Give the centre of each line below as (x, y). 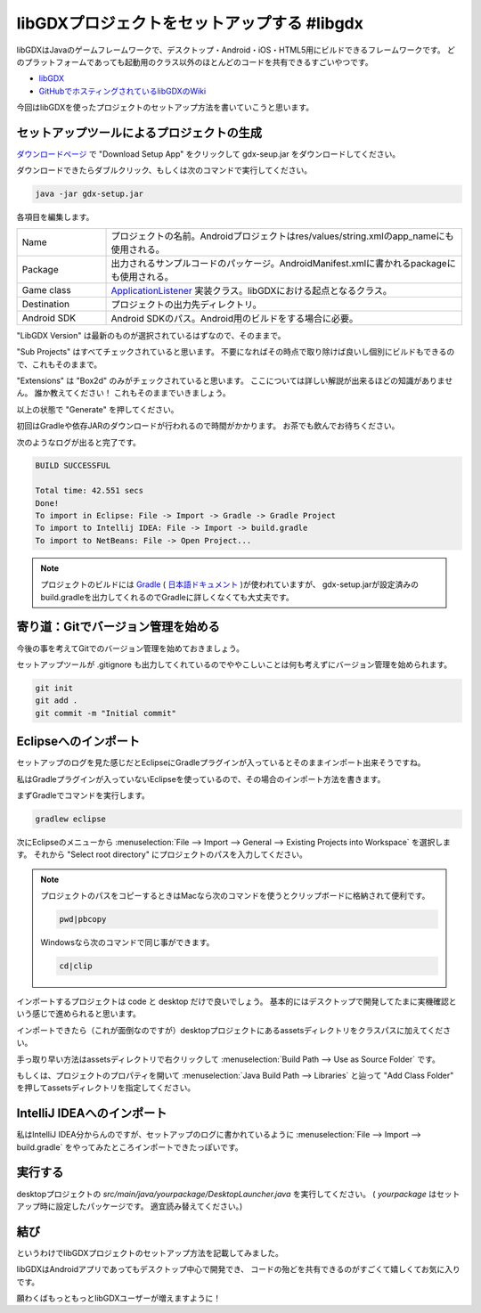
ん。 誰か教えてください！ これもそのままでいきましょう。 (123, 393)
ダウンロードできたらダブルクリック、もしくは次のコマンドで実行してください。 (164, 170)
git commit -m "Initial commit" (106, 713)
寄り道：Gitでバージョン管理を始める (118, 627)
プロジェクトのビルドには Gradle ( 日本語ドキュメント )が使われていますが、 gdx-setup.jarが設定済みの (229, 584)
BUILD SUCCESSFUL (73, 466)
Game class (46, 290)
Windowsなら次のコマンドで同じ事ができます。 (127, 942)
